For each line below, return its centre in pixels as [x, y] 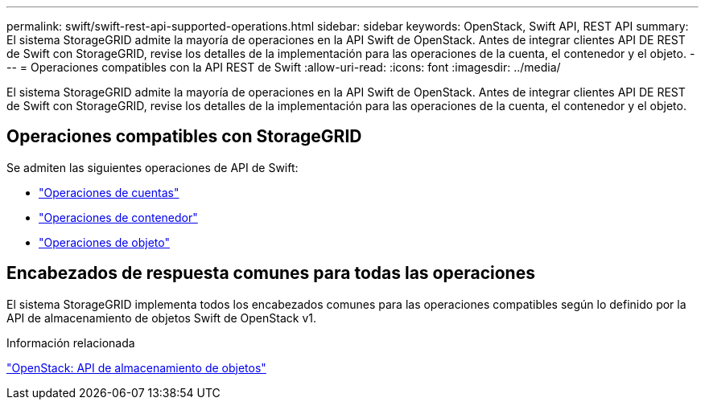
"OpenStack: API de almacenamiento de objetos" [136, 367]
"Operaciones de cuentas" [109, 192]
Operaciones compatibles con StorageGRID [184, 137]
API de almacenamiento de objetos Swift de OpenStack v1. [161, 318]
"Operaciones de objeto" [104, 242]
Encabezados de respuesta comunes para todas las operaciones [271, 273]
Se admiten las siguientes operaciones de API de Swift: [153, 167]
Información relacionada [71, 342]
